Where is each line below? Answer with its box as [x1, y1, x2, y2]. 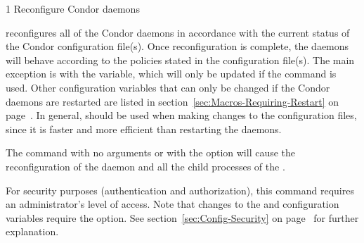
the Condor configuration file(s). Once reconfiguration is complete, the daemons [6, 39, 349, 54]
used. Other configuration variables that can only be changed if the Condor [6, 80, 330, 94]
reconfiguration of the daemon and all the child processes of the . [6, 158, 285, 173]
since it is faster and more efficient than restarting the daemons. [6, 121, 282, 136]
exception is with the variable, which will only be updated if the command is [6, 66, 337, 81]
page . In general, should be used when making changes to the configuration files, [6, 108, 357, 123]
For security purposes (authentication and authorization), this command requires [6, 182, 354, 197]
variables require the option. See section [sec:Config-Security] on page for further [6, 210, 359, 225]
